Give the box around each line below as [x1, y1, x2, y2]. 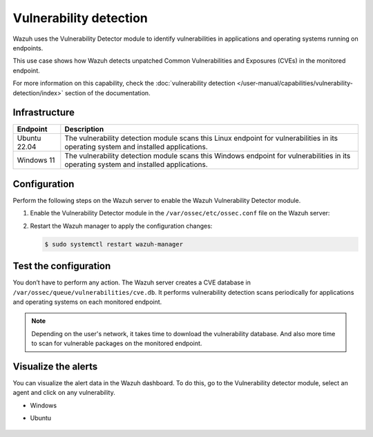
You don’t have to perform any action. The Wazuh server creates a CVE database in [12, 278, 251, 287]
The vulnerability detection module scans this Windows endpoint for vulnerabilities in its [64, 151, 351, 161]
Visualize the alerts [12, 360, 98, 372]
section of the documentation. [64, 88, 151, 97]
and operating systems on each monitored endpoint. [12, 298, 162, 306]
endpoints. [12, 43, 44, 52]
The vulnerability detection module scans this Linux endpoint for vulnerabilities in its [64, 133, 338, 143]
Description [64, 124, 104, 134]
